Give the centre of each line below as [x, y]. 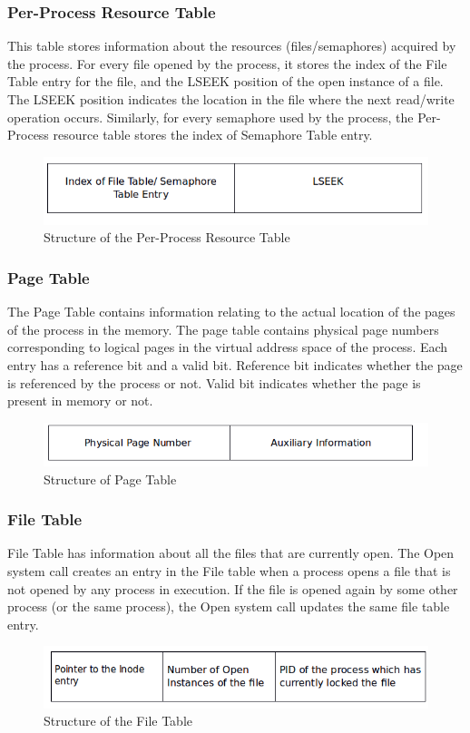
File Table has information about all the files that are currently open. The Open [231, 553]
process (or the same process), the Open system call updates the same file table [229, 606]
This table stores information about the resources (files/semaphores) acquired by [232, 46]
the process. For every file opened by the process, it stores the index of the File [227, 63]
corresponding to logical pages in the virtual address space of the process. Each [228, 347]
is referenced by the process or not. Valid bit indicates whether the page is [214, 382]
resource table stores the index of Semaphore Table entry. [213, 135]
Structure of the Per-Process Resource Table [167, 237]
